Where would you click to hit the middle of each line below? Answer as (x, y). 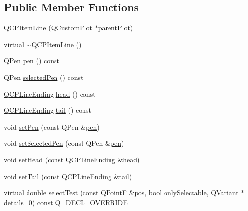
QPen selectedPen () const (44, 77)
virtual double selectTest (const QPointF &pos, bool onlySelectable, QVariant (121, 193)
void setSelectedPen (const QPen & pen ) (64, 143)
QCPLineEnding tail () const (48, 110)
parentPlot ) (115, 28)
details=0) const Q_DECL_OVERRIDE (66, 202)
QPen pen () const (32, 61)
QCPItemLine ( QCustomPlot (48, 28)
